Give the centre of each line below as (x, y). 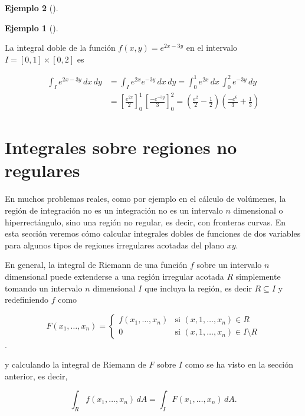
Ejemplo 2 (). (32, 8)
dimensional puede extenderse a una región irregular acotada (114, 276)
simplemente (258, 276)
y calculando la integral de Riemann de (76, 364)
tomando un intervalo (44, 288)
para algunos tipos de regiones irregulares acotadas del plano (114, 245)
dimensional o (258, 210)
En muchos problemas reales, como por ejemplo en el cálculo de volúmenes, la (145, 199)
